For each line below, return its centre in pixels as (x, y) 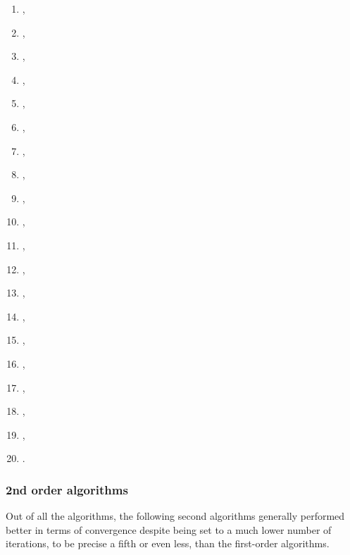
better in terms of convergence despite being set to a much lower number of (169, 529)
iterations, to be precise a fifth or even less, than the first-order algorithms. (168, 543)
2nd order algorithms (67, 489)
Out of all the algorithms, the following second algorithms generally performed (175, 516)
